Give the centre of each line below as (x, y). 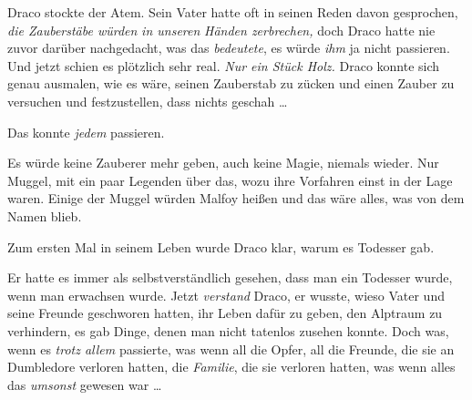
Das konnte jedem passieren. (86, 132)
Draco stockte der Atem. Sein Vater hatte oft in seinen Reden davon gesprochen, (233, 12)
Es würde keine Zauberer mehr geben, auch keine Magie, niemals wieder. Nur (223, 163)
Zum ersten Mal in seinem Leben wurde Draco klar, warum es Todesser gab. (221, 246)
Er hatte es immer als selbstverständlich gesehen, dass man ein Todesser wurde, (230, 277)
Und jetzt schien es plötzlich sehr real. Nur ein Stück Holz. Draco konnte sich (224, 65)
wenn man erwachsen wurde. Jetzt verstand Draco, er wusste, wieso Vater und (226, 295)
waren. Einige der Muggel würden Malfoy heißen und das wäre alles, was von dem (236, 198)
